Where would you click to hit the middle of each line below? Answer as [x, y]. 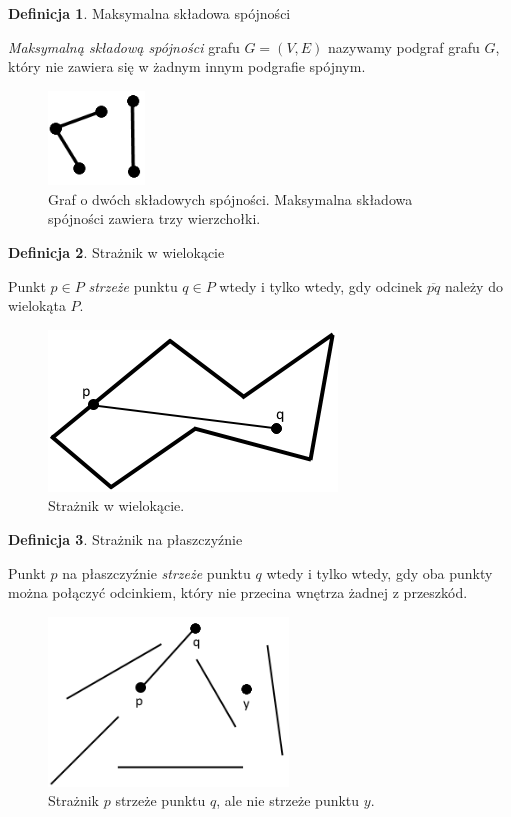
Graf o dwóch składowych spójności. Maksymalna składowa [230, 198]
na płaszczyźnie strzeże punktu [156, 572]
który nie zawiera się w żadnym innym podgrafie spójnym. [187, 66]
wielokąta [37, 305]
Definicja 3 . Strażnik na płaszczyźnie [125, 539]
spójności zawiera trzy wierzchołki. [154, 218]
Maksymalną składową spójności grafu [124, 46]
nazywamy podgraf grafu [404, 46]
